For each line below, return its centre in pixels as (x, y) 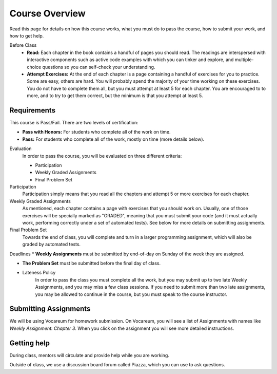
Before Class (23, 45)
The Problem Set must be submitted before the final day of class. (92, 263)
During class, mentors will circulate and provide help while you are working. (89, 355)
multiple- (244, 60)
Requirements (33, 110)
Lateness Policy (39, 273)
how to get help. (27, 35)
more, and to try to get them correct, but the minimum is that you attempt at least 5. (115, 96)
